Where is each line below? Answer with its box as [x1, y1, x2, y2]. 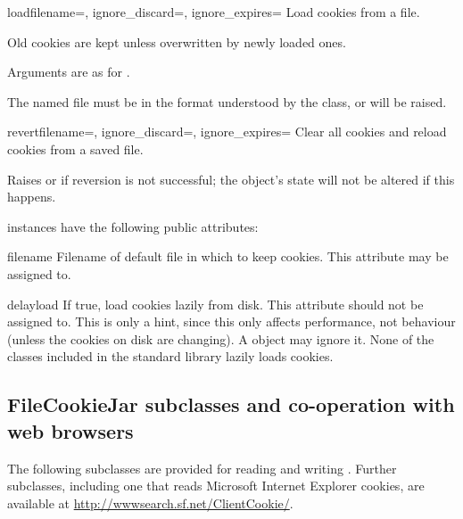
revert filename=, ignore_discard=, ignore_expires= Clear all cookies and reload [7, 122, 447, 141]
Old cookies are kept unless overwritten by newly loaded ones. [7, 32, 346, 51]
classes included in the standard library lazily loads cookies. [7, 347, 334, 366]
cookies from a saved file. [7, 139, 144, 158]
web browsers [7, 416, 134, 444]
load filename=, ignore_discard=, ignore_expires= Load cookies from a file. [7, 3, 420, 21]
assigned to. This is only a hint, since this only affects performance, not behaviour [7, 312, 456, 331]
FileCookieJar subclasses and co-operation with [7, 391, 455, 418]
